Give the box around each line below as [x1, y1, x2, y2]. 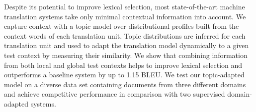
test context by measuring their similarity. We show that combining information [4, 50, 248, 60]
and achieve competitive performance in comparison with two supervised [4, 89, 225, 99]
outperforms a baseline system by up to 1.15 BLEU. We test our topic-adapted [4, 69, 245, 80]
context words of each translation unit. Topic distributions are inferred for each [4, 30, 246, 41]
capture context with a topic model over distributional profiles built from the [4, 21, 239, 31]
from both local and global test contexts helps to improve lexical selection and [4, 59, 243, 70]
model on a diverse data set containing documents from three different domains [4, 79, 246, 89]
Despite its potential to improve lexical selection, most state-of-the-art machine [4, 1, 245, 11]
